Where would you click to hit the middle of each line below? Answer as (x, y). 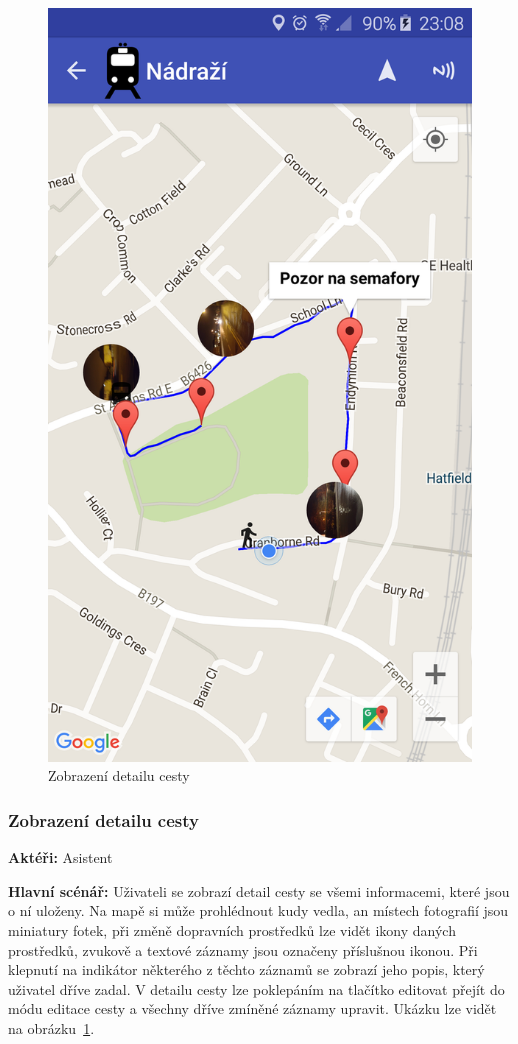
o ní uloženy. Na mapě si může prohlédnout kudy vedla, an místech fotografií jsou (258, 910)
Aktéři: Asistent (60, 857)
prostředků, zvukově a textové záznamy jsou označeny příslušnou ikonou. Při (243, 949)
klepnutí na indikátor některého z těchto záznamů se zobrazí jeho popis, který (246, 969)
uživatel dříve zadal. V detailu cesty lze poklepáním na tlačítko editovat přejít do (256, 988)
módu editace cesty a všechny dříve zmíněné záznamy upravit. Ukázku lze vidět (252, 1008)
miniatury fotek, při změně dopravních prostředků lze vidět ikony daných (232, 929)
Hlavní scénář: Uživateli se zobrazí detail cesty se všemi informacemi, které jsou (259, 890)
